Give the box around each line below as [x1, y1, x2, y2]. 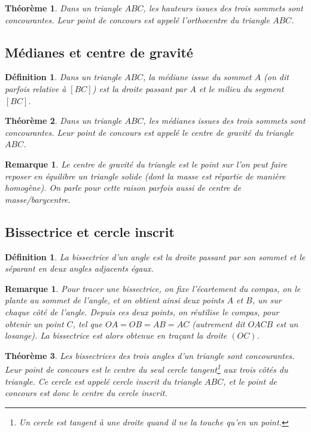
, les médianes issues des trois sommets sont [143, 114, 306, 127]
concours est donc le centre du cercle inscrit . [5, 387, 167, 399]
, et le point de [223, 375, 277, 387]
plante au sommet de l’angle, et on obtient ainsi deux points [5, 294, 224, 306]
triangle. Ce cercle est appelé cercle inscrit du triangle [5, 375, 202, 387]
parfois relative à [5, 82, 66, 95]
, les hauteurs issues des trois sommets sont [143, 2, 303, 14]
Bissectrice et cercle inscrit [5, 222, 175, 241]
